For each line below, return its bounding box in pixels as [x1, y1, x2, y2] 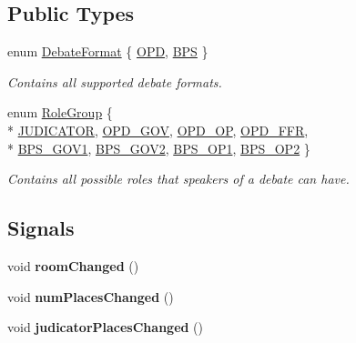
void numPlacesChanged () [7, 287, 174, 306]
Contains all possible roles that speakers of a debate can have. [7, 169, 350, 188]
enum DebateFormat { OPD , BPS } [7, 42, 209, 61]
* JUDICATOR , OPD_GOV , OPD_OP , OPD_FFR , [7, 120, 309, 139]
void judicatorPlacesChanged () [7, 318, 204, 337]
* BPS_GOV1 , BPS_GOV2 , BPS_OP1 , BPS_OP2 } [7, 138, 310, 157]
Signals [7, 214, 75, 242]
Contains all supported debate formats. [7, 72, 222, 91]
